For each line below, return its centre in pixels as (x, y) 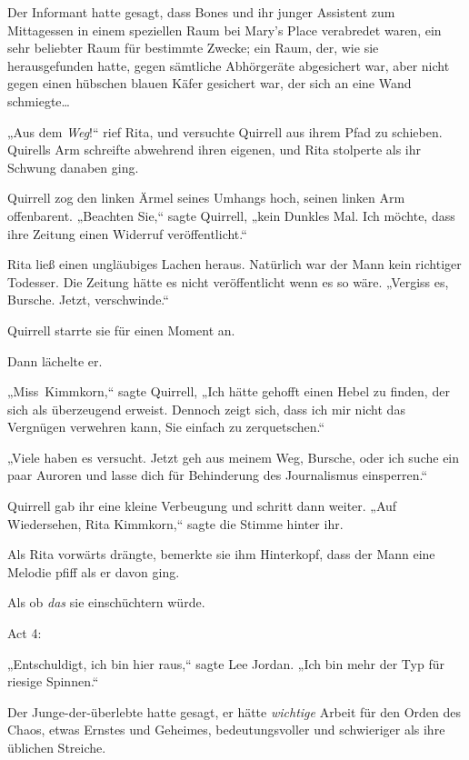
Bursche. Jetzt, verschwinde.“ (88, 300)
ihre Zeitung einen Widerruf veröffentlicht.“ (127, 233)
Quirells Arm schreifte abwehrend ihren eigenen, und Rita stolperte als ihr (215, 150)
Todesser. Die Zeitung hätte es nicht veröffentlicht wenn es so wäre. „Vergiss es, (228, 281)
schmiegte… (39, 100)
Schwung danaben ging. (73, 167)
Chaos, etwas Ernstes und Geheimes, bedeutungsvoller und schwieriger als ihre (226, 730)
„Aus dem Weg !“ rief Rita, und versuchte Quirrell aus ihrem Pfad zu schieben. (225, 131)
